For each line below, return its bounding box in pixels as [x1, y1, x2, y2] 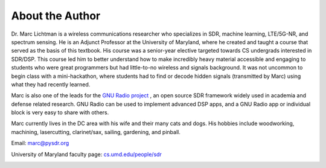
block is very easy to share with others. [11, 109, 109, 116]
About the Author [11, 9, 101, 22]
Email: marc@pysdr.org [11, 140, 69, 147]
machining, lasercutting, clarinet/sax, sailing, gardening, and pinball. [11, 128, 181, 135]
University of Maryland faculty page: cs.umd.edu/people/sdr [11, 150, 162, 158]
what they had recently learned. [11, 80, 91, 88]
